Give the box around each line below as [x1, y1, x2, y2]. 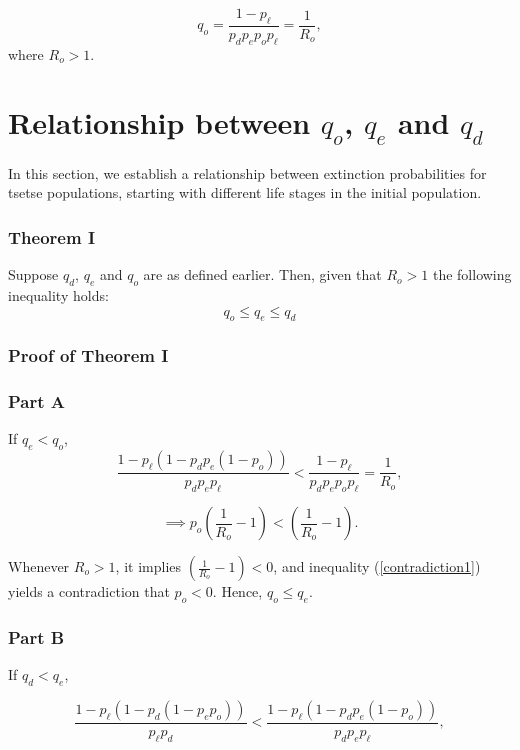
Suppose [8, 264, 59, 285]
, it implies [115, 556, 182, 577]
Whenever [8, 556, 70, 577]
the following [432, 264, 512, 285]
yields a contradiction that [8, 581, 170, 602]
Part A [8, 389, 66, 414]
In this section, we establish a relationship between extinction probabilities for [8, 162, 487, 183]
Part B [8, 624, 65, 649]
